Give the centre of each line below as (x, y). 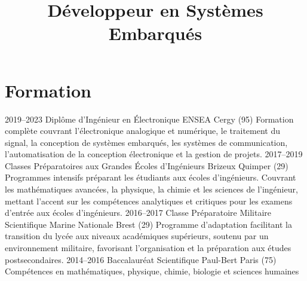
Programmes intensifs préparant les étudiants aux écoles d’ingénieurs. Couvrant (151, 177)
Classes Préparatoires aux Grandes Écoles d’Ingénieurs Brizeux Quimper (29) (147, 165)
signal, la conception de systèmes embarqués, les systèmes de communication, (146, 142)
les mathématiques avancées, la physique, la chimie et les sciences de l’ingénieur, (151, 189)
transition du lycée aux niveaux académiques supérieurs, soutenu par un (137, 236)
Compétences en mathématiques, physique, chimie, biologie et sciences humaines (152, 271)
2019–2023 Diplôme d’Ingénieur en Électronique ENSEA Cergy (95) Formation (149, 119)
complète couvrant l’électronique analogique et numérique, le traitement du (142, 131)
